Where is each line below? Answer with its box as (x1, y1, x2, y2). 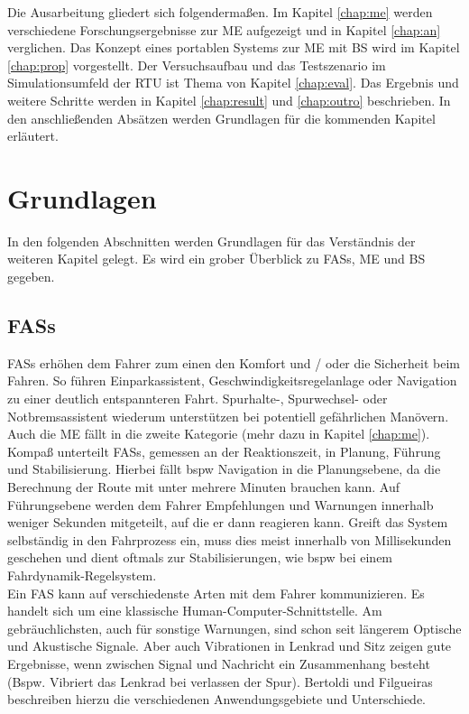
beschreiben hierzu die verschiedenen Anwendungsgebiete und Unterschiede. (7, 690, 427, 709)
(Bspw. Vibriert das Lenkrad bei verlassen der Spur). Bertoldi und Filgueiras (7, 672, 433, 691)
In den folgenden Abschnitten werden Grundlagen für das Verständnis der (7, 231, 416, 250)
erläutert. (7, 126, 59, 145)
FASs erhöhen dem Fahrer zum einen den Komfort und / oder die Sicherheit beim (7, 353, 460, 372)
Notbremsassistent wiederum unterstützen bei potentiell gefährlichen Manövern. (7, 406, 449, 425)
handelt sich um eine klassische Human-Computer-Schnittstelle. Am (7, 601, 382, 620)
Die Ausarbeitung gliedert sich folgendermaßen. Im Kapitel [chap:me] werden (7, 3, 433, 21)
